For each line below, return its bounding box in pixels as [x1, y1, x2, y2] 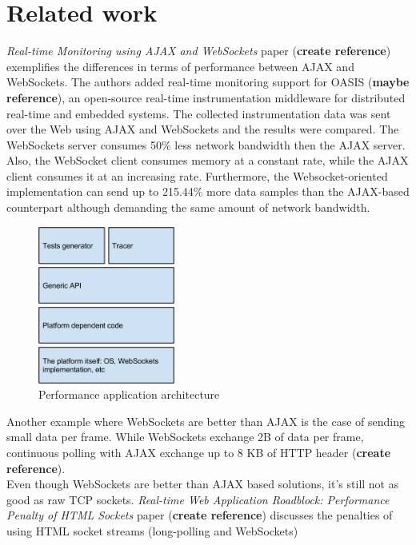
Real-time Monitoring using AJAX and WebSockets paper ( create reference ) [6, 42, 391, 59]
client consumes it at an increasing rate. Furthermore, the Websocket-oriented [6, 167, 388, 184]
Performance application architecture [38, 386, 220, 403]
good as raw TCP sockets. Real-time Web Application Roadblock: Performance [6, 491, 390, 507]
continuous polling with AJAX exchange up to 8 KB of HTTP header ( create [6, 444, 391, 461]
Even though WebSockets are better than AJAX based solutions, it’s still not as [6, 475, 399, 492]
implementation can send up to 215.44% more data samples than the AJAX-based [6, 183, 410, 200]
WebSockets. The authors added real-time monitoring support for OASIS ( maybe [6, 74, 410, 90]
